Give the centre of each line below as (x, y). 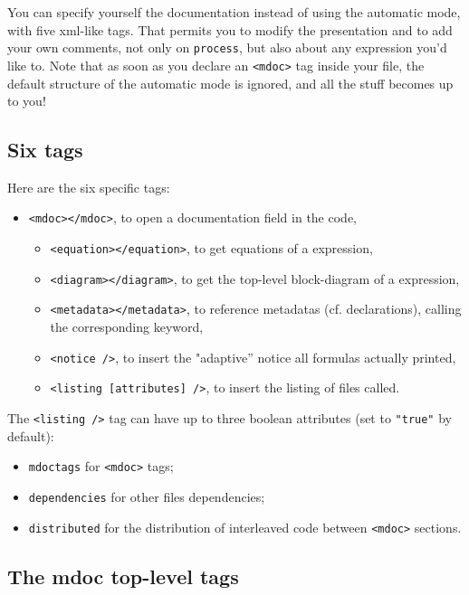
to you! (27, 101)
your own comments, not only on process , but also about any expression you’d (227, 47)
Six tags (45, 150)
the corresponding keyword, (127, 327)
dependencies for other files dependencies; (147, 496)
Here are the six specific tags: (89, 187)
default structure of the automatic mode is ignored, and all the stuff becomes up (230, 83)
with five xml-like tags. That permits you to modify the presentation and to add (230, 29)
